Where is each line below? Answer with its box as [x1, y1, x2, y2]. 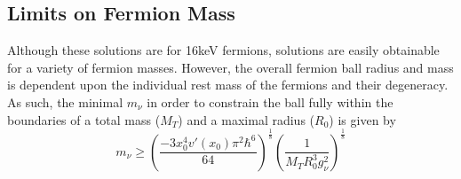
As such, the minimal [7, 92, 123, 111]
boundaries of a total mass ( [7, 110, 161, 128]
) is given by [329, 110, 396, 128]
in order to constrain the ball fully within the [147, 92, 393, 111]
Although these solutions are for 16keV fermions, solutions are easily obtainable [7, 41, 440, 59]
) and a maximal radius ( [178, 110, 315, 128]
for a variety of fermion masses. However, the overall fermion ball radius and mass [7, 58, 454, 76]
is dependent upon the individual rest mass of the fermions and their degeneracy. [7, 75, 449, 94]
